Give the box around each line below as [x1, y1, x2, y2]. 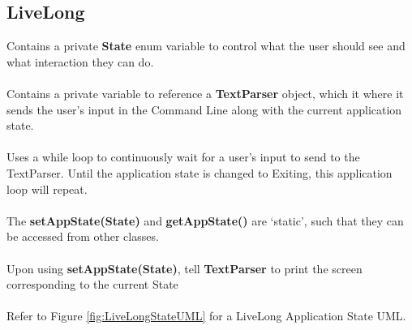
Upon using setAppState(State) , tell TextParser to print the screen [6, 259, 363, 276]
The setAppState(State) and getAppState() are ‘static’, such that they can [6, 212, 404, 229]
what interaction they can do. [6, 53, 154, 70]
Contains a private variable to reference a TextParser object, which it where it [6, 84, 404, 101]
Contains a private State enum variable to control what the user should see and [6, 37, 406, 54]
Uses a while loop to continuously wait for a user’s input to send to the [6, 148, 360, 165]
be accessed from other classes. [6, 228, 159, 245]
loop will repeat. [6, 180, 88, 197]
